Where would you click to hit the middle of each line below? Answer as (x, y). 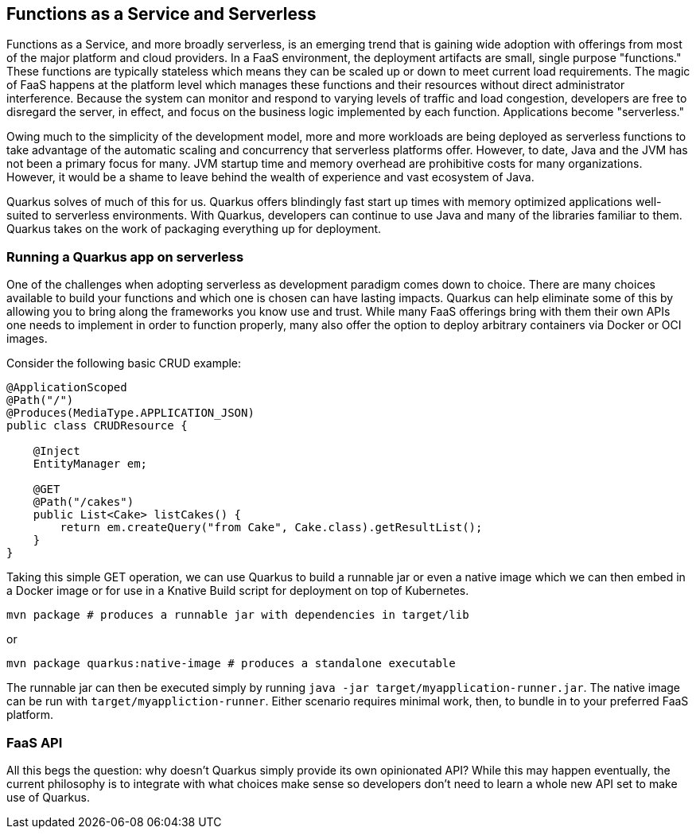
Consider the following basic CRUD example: (124, 363)
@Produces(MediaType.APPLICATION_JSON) (130, 413)
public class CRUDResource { (97, 426)
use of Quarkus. (48, 797)
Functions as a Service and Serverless (161, 14)
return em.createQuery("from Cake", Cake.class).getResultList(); (271, 528)
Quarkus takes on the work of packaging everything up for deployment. (194, 229)
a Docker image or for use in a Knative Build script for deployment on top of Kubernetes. (238, 591)
